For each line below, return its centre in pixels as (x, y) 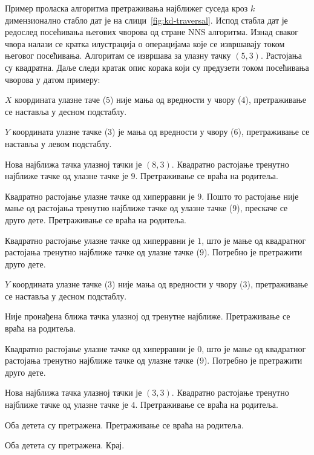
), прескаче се (262, 208)
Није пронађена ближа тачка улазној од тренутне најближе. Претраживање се (148, 316)
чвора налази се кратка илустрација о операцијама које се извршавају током (145, 43)
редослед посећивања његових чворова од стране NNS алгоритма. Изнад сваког (152, 32)
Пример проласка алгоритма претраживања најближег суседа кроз (126, 8)
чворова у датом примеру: (53, 79)
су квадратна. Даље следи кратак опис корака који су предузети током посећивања (157, 67)
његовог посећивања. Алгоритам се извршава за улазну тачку (118, 55)
